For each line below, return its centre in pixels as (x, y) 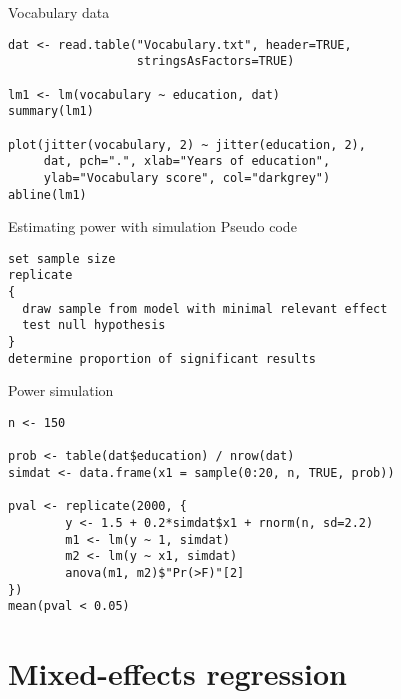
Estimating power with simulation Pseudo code (152, 226)
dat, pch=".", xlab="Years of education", (187, 161)
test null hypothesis (94, 325)
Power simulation (61, 390)
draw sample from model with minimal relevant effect (205, 308)
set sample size (62, 258)
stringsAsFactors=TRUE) (215, 61)
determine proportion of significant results (162, 358)
